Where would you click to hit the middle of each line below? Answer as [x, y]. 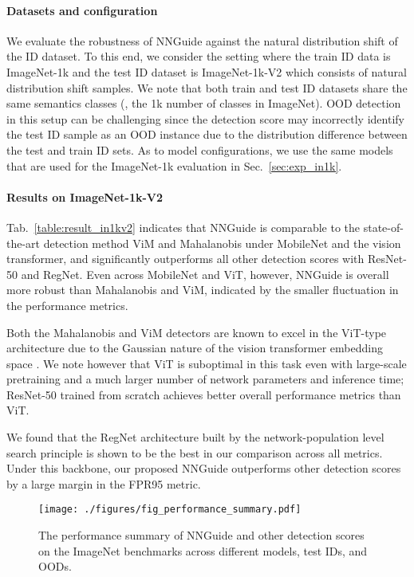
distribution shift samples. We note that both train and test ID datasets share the [207, 87]
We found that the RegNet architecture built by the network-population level [195, 437]
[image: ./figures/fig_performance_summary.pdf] [170, 510]
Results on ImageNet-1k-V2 [85, 196]
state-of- [383, 227]
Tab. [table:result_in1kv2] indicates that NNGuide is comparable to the [183, 227]
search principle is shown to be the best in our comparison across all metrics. [195, 452]
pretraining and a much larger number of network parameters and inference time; [205, 379]
